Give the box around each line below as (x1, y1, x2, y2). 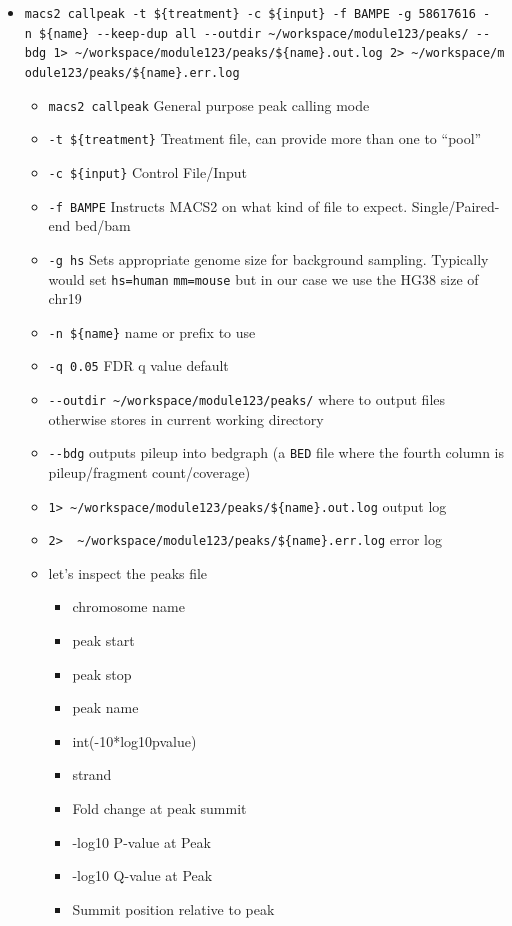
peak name (72, 697, 139, 718)
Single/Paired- (411, 195, 500, 216)
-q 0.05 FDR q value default (48, 355, 229, 376)
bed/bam (75, 215, 131, 236)
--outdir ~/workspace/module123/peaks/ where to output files (48, 389, 446, 410)
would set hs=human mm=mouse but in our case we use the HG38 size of (48, 268, 479, 289)
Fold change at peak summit (72, 798, 247, 819)
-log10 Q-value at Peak (72, 865, 213, 886)
